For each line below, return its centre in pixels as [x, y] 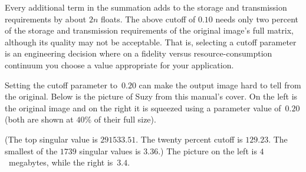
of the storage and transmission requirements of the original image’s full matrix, [149, 30]
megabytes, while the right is [61, 162]
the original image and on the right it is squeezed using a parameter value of [143, 107]
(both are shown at [39, 119]
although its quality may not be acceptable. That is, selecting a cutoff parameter [151, 42]
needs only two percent [257, 19]
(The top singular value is [51, 139]
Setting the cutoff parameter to [61, 85]
